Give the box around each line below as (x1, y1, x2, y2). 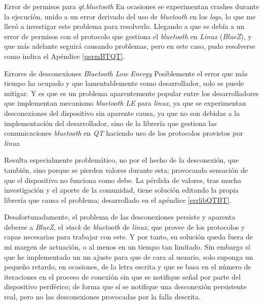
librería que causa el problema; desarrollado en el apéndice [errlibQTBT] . (4, 194, 232, 205)
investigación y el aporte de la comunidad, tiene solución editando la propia (4, 185, 239, 195)
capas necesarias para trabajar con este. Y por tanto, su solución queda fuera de (4, 231, 253, 242)
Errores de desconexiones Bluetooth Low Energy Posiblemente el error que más (4, 68, 248, 78)
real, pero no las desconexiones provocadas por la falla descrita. (4, 291, 201, 302)
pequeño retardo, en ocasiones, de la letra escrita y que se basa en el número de (4, 261, 251, 272)
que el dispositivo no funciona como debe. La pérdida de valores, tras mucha (4, 174, 242, 185)
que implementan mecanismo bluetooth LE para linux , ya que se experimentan (4, 98, 246, 108)
